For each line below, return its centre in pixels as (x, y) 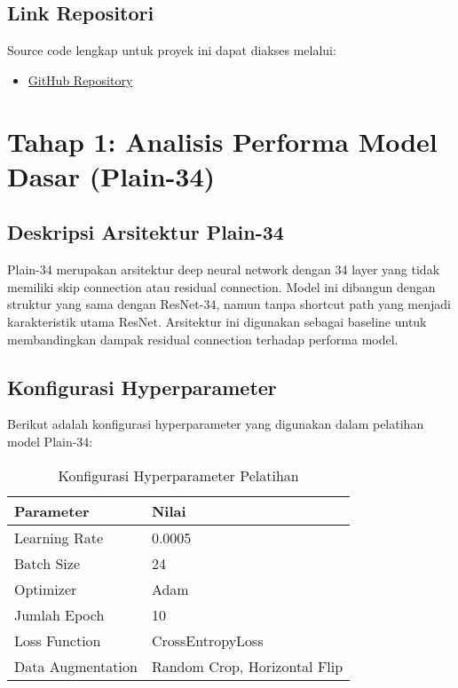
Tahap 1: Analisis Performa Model (222, 141)
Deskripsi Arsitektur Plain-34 (146, 232)
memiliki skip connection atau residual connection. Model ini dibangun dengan (221, 286)
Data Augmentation (76, 666)
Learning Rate (59, 537)
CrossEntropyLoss (207, 640)
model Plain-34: (50, 441)
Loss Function (58, 640)
